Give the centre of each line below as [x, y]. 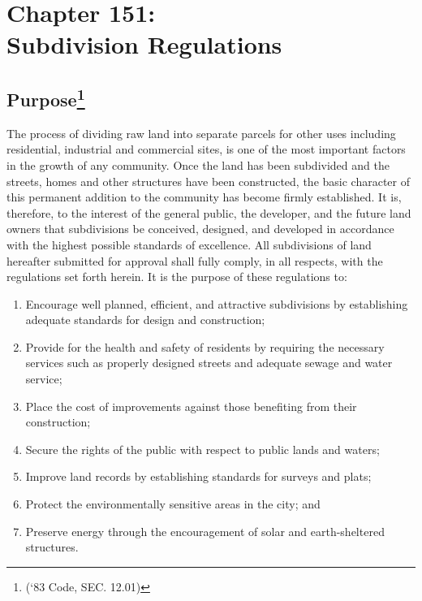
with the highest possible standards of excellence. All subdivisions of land [189, 244]
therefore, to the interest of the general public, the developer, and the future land [209, 212]
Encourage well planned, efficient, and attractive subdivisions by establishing [217, 303]
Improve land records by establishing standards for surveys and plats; [198, 476]
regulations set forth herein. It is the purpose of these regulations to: [177, 277]
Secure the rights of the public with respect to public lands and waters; [202, 449]
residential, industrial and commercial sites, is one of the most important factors [206, 149]
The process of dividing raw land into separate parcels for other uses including [201, 133]
